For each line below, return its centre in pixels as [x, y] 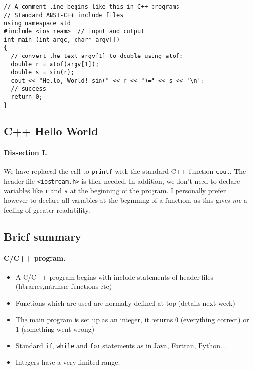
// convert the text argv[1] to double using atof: [97, 56]
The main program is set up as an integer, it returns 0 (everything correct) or [132, 319]
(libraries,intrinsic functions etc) [64, 286]
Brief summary [43, 236]
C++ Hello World [51, 130]
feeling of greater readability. [47, 210]
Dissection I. [25, 152]
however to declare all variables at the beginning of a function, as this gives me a [126, 200]
